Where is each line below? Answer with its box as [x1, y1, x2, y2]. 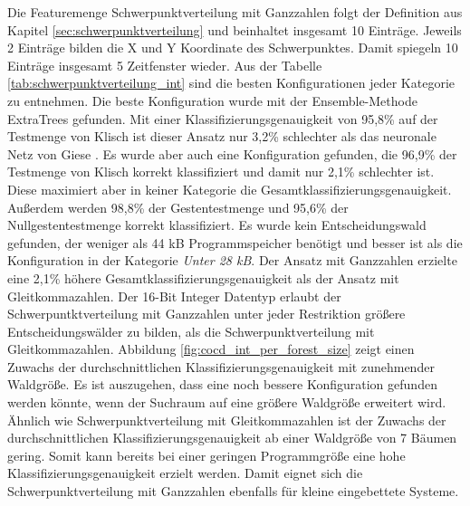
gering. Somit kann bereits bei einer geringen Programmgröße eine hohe [7, 445, 406, 464]
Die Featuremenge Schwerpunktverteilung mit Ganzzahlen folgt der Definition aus [7, 3, 463, 21]
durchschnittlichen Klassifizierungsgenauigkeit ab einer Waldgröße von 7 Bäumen [7, 428, 457, 447]
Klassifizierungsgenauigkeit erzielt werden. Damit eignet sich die [7, 463, 363, 482]
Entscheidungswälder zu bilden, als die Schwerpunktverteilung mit [7, 321, 375, 340]
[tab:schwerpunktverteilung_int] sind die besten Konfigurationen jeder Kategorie [7, 73, 455, 92]
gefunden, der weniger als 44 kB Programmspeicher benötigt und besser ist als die [7, 233, 463, 252]
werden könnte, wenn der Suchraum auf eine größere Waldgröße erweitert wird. [7, 393, 446, 412]
